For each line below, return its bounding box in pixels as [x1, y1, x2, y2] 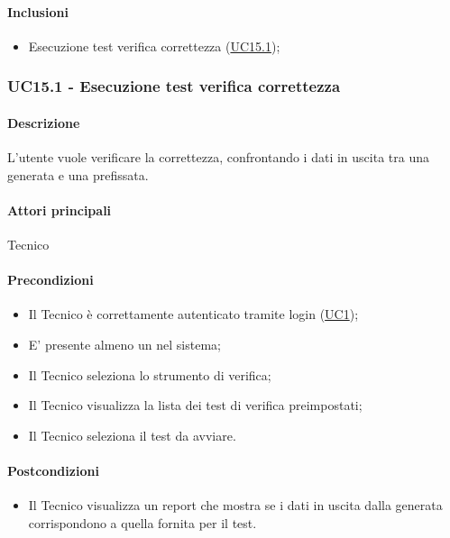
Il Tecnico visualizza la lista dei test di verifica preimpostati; [28, 396, 363, 415]
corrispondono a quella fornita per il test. [28, 513, 257, 532]
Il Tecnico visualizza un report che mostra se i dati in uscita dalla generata [28, 496, 443, 515]
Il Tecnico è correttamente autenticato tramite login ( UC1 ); [28, 305, 359, 324]
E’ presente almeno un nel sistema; [28, 335, 221, 353]
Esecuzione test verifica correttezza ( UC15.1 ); [28, 36, 280, 55]
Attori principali [7, 200, 112, 219]
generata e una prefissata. [7, 165, 149, 184]
